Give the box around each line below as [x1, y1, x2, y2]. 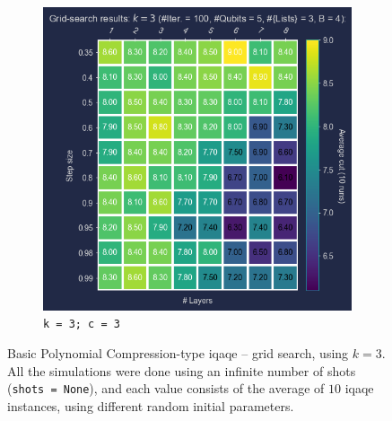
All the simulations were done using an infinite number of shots [7, 361, 356, 380]
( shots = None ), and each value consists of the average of [7, 379, 325, 398]
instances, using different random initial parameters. [7, 396, 294, 415]
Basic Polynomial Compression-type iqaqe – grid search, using [7, 343, 349, 362]
